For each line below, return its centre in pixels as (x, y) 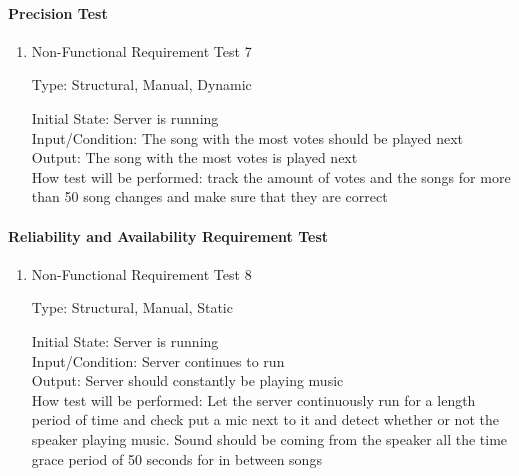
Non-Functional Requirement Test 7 (141, 50)
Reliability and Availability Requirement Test (168, 235)
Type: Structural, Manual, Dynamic (141, 84)
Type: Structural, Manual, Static (132, 307)
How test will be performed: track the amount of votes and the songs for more (271, 176)
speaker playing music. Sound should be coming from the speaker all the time (269, 438)
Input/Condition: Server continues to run (158, 360)
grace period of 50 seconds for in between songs (176, 458)
